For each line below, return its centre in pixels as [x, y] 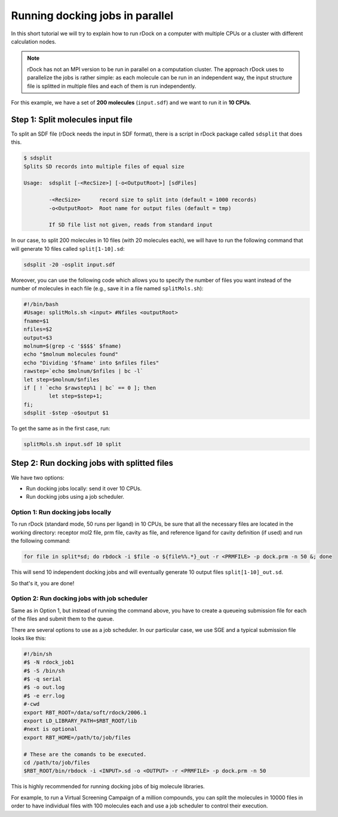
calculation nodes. [34, 41]
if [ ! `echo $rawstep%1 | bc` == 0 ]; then [90, 388]
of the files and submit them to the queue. [63, 619]
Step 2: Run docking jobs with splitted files [92, 463]
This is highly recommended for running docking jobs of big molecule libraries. [108, 787]
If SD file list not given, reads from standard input [131, 225]
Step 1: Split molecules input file [72, 119]
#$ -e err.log [44, 695]
